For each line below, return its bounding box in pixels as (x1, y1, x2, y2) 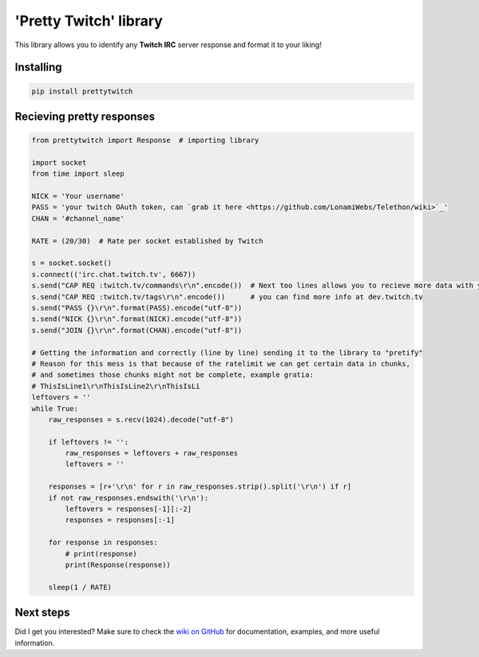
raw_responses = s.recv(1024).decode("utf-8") (48, 415, 235, 424)
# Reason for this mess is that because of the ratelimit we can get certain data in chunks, (31, 359, 411, 368)
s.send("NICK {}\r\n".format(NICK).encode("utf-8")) (31, 315, 243, 323)
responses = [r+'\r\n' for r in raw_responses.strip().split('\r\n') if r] (48, 482, 352, 491)
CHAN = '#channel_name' (31, 214, 125, 223)
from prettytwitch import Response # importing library (31, 136, 259, 145)
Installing (14, 61, 63, 74)
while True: (31, 404, 79, 413)
